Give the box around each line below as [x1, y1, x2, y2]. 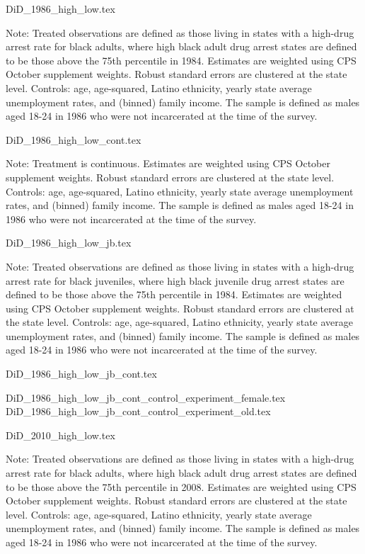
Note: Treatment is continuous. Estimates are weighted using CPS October [6, 156, 330, 171]
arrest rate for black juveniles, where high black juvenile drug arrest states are [6, 273, 344, 288]
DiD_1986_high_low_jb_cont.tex [6, 366, 157, 381]
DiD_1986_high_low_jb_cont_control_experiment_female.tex [6, 390, 286, 405]
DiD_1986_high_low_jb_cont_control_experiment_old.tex [6, 404, 271, 419]
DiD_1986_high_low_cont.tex [6, 132, 141, 147]
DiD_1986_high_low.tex [6, 1, 115, 16]
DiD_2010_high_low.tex [6, 427, 115, 442]
